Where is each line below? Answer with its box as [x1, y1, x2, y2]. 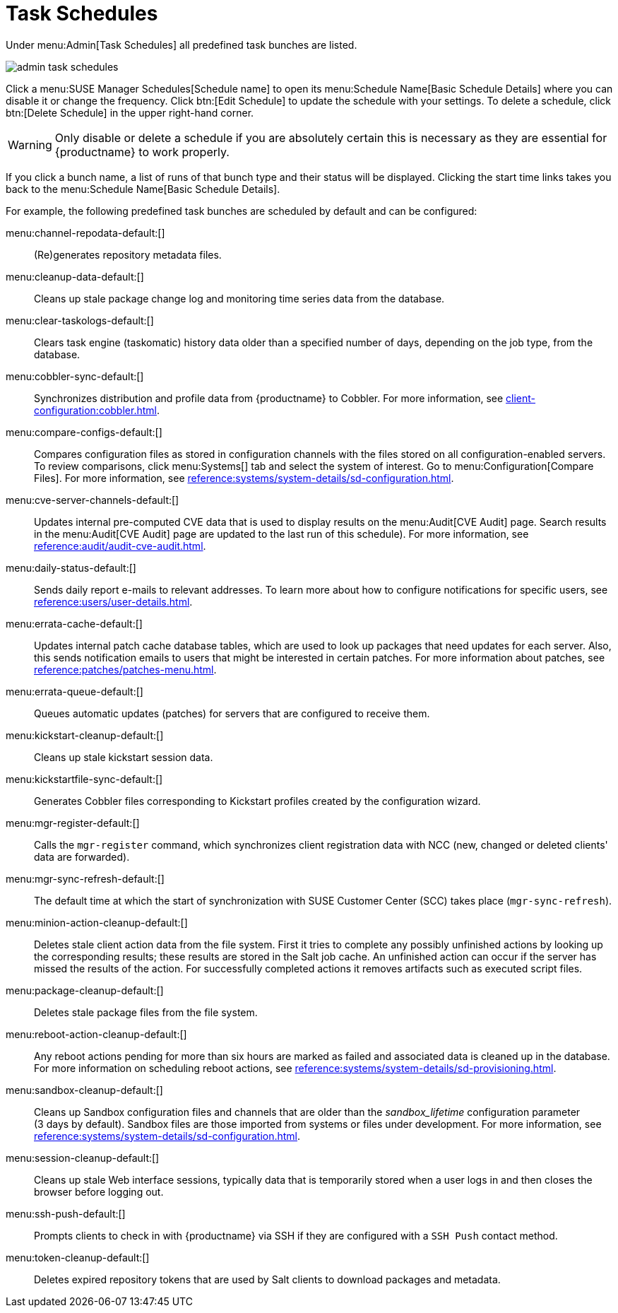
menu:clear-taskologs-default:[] [6, 314, 154, 326]
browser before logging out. [34, 1185, 164, 1198]
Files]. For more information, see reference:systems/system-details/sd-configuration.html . [34, 471, 454, 484]
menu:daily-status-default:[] [6, 561, 136, 574]
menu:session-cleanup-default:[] [6, 1151, 160, 1164]
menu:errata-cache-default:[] [6, 617, 143, 630]
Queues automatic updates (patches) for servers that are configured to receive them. [34, 707, 430, 719]
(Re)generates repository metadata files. [34, 248, 222, 261]
